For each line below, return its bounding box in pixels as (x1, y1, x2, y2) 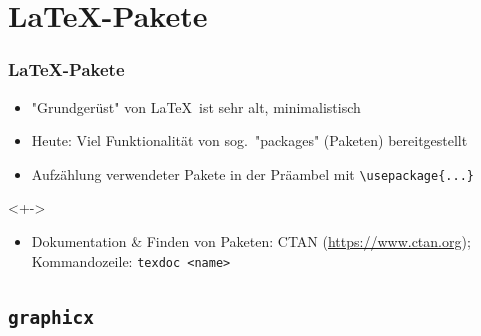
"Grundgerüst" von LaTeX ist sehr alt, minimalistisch (31, 96, 361, 117)
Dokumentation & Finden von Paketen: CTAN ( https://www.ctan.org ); (31, 231, 471, 252)
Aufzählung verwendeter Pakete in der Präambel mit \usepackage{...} (31, 163, 474, 184)
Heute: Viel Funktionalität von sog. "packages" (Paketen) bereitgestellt (31, 130, 468, 151)
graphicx (8, 306, 94, 328)
